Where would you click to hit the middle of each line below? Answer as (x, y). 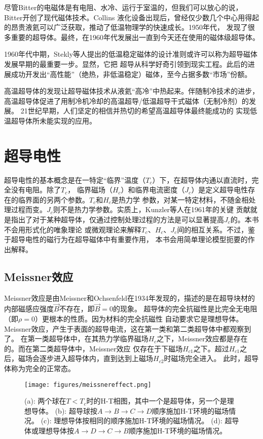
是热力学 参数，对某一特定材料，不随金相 (180, 199)
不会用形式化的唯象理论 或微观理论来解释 (73, 229)
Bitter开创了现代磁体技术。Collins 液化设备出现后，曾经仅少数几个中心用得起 (132, 17)
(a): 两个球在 (45, 401)
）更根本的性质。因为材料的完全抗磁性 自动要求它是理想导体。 (139, 319)
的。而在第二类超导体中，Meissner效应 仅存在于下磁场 (93, 348)
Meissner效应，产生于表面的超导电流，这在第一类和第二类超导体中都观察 (124, 328)
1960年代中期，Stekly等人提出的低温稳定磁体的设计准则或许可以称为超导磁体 (131, 54)
